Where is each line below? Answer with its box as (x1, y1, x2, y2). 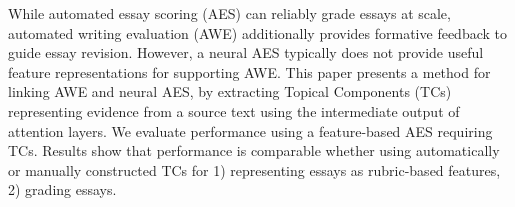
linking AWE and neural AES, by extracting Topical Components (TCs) (8, 81, 452, 102)
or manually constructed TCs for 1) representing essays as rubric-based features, (8, 159, 501, 180)
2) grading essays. (8, 179, 117, 200)
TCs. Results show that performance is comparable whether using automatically (8, 140, 500, 161)
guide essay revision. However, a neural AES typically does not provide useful (8, 42, 484, 63)
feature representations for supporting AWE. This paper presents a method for (8, 61, 491, 82)
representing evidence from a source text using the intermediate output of (8, 100, 460, 121)
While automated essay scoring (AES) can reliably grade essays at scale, (8, 3, 451, 23)
